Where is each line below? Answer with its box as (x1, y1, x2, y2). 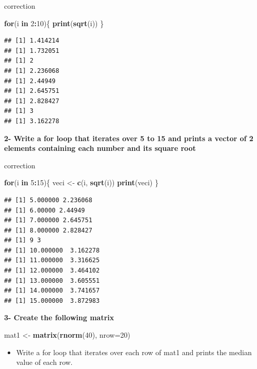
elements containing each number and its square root (4, 143, 196, 153)
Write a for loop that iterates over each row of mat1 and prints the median (16, 346, 252, 357)
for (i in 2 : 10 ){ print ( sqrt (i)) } (4, 17, 104, 28)
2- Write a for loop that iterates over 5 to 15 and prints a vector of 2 (4, 132, 253, 143)
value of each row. (16, 357, 73, 367)
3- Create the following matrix (4, 312, 114, 323)
